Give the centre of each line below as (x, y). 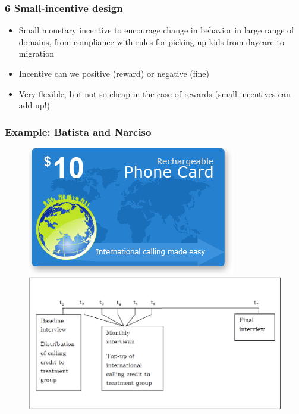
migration (36, 53)
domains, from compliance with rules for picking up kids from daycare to (151, 41)
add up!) (34, 105)
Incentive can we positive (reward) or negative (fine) (114, 73)
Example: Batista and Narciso (78, 131)
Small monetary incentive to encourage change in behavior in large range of (156, 30)
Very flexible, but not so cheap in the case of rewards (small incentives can (155, 93)
